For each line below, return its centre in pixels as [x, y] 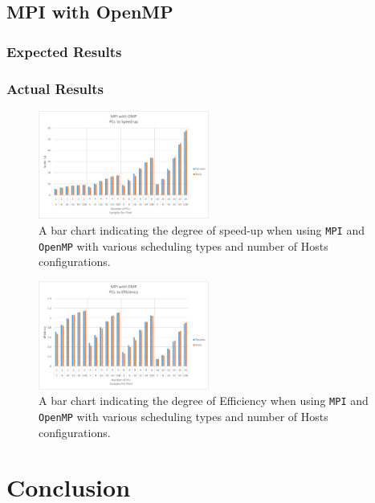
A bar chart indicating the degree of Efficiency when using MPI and [204, 401]
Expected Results [64, 51]
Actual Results [55, 88]
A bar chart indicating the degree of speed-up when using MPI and [202, 230]
